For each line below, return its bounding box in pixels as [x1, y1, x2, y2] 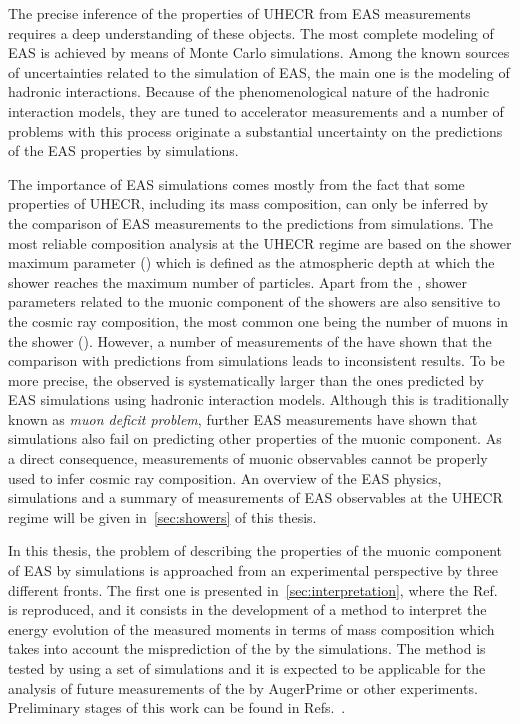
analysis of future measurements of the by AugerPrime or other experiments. [8, 677, 478, 698]
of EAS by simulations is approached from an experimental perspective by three [8, 560, 498, 581]
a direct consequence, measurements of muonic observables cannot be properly [8, 448, 488, 469]
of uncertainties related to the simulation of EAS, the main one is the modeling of [8, 61, 510, 82]
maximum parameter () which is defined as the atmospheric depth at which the [8, 252, 495, 273]
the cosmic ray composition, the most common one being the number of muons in [8, 310, 509, 331]
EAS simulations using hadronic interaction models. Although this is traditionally [8, 389, 509, 410]
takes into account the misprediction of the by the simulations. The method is [8, 638, 486, 659]
